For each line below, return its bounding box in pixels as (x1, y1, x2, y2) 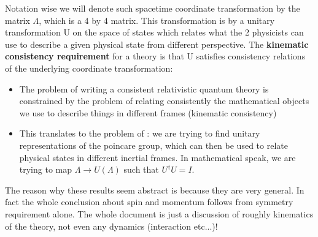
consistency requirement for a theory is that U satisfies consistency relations (5, 50, 306, 62)
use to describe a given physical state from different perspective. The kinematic (5, 37, 309, 50)
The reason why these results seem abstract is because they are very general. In (5, 183, 304, 196)
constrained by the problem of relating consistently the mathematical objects (19, 94, 309, 107)
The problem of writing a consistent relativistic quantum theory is (19, 82, 269, 95)
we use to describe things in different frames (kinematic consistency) (19, 106, 277, 119)
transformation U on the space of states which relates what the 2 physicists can (5, 26, 304, 39)
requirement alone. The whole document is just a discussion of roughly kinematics (5, 207, 314, 220)
